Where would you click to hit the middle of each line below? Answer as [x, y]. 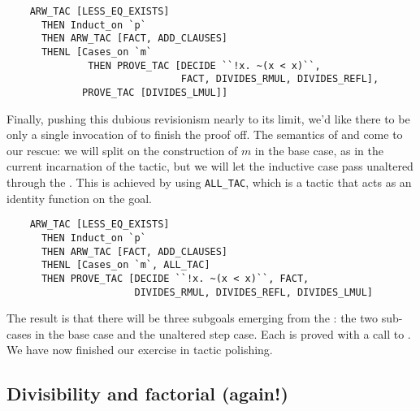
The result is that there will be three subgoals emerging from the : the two [193, 318]
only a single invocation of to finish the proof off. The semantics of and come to [205, 134]
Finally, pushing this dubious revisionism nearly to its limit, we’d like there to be [208, 118]
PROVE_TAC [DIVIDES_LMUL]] [155, 92]
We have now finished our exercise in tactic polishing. [140, 350]
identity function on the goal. [79, 198]
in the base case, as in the [319, 150]
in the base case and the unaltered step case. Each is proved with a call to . [223, 333]
